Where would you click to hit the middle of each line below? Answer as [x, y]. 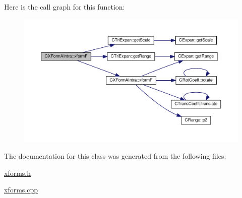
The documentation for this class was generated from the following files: [115, 156]
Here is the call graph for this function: [65, 7]
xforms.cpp [21, 190]
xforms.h [18, 173]
